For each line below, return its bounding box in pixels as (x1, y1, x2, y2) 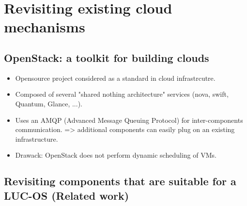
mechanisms (4, 17, 85, 37)
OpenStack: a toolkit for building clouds (4, 50, 209, 65)
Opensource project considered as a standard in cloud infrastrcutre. (15, 73, 216, 83)
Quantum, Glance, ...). (15, 98, 82, 108)
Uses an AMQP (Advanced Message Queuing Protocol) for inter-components (15, 115, 243, 125)
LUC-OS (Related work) (4, 188, 129, 203)
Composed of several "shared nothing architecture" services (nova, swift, (15, 89, 229, 99)
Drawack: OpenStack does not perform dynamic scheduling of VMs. (15, 150, 216, 160)
